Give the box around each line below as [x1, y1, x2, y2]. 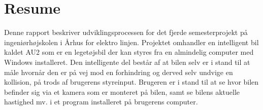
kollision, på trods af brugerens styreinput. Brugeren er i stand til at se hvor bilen [4, 77, 259, 87]
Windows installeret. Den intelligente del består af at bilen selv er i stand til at [4, 56, 250, 67]
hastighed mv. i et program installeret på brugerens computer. [4, 96, 198, 107]
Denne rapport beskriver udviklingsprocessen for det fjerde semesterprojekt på [4, 27, 248, 38]
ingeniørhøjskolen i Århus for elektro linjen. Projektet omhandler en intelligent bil [4, 36, 259, 47]
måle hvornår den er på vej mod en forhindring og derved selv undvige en [4, 66, 233, 77]
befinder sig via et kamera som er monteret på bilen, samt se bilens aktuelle [4, 86, 240, 97]
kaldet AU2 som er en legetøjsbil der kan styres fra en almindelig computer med [4, 47, 254, 57]
